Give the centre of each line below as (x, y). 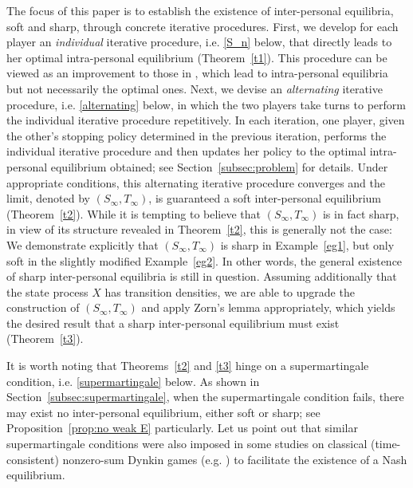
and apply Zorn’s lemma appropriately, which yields (268, 307)
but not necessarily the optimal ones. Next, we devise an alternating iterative (195, 88)
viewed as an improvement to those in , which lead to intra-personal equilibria (197, 73)
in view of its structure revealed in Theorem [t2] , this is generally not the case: (199, 229)
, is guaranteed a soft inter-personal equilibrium (265, 198)
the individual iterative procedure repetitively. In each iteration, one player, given (206, 120)
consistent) (33, 459)
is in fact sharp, (361, 213)
